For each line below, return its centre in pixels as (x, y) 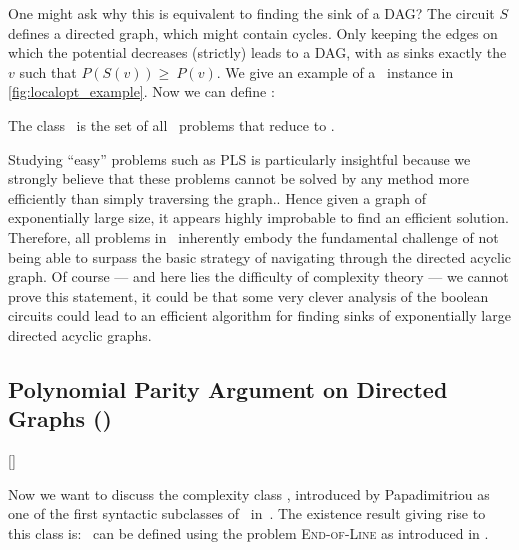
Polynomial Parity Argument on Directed (228, 388)
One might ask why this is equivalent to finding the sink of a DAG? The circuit (251, 13)
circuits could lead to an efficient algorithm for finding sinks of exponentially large (259, 315)
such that (48, 71)
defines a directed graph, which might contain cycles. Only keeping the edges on (253, 32)
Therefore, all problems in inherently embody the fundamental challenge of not (253, 236)
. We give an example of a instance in (335, 71)
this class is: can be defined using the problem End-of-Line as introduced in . (248, 532)
